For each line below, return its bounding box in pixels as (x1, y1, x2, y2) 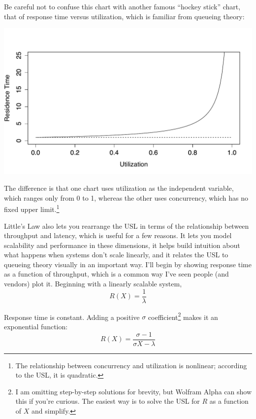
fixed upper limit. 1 (4, 203, 60, 214)
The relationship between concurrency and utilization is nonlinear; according (15, 360, 247, 370)
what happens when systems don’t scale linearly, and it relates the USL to (4, 249, 228, 260)
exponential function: (4, 321, 68, 331)
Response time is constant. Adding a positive (4, 312, 140, 322)
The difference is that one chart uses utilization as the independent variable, (4, 183, 234, 193)
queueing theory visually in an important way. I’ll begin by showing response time (4, 259, 252, 269)
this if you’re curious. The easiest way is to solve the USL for (15, 396, 200, 406)
